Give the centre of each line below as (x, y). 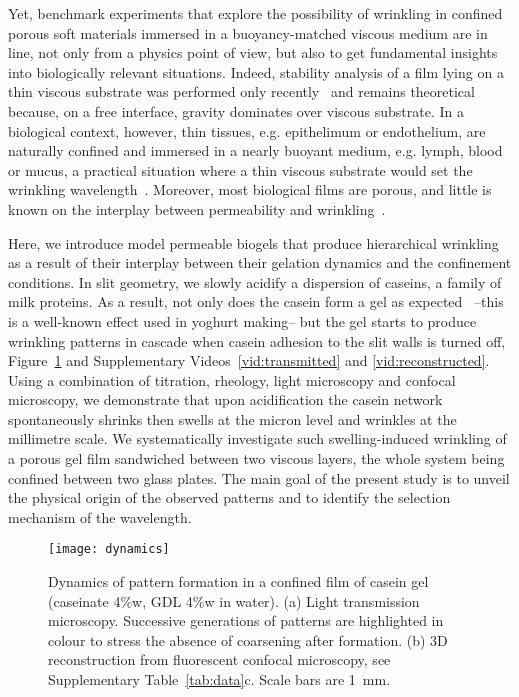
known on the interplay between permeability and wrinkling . (197, 208)
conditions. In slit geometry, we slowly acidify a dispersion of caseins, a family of (255, 281)
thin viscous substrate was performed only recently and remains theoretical (241, 91)
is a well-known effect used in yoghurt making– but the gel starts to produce (242, 320)
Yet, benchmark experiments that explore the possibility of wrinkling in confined (255, 13)
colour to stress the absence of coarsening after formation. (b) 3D (248, 639)
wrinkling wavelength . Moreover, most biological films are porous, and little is (250, 189)
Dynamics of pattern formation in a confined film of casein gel (238, 581)
